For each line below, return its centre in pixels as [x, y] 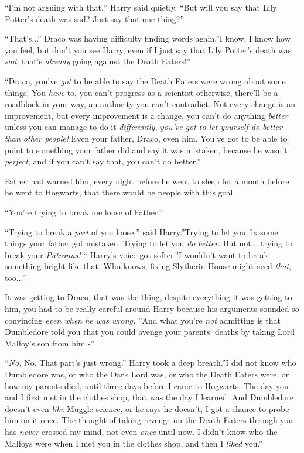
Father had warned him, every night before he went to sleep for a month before [147, 181]
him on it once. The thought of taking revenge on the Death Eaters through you [149, 420]
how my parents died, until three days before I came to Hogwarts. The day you [147, 385]
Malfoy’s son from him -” [50, 343]
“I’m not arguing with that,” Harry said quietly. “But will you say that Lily [141, 7]
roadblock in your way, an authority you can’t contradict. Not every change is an [150, 104]
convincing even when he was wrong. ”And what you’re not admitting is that [143, 320]
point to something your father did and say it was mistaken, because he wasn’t [146, 150]
